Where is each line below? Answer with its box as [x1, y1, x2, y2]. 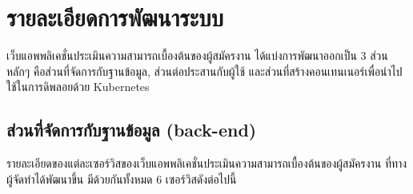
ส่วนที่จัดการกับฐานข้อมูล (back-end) [6, 117, 257, 142]
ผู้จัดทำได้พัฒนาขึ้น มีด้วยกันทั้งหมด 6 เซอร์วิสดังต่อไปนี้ [6, 170, 237, 187]
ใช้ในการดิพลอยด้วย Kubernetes [6, 78, 150, 95]
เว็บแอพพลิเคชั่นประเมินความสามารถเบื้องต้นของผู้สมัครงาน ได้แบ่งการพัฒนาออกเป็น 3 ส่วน [6, 47, 388, 64]
